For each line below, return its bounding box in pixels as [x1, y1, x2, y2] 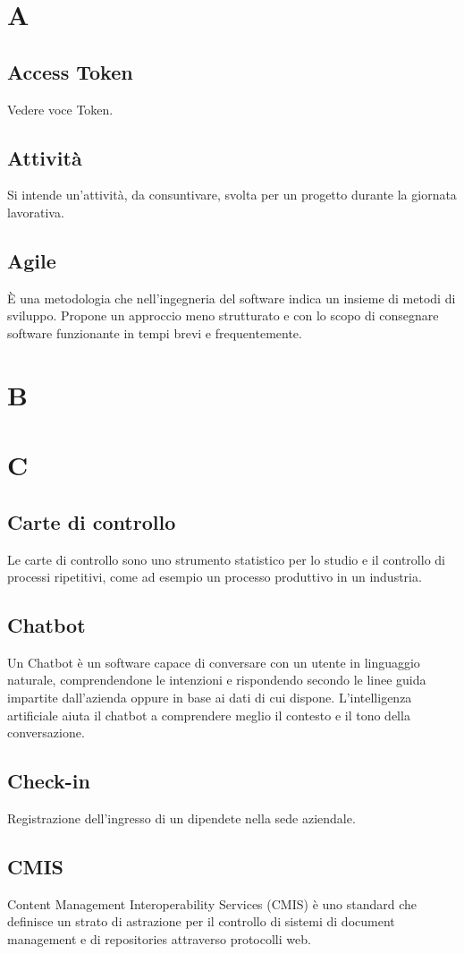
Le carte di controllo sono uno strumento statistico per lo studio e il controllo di [7, 549, 445, 568]
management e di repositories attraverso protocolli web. [7, 930, 311, 949]
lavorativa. [7, 202, 64, 221]
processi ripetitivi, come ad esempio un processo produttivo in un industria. [7, 567, 422, 586]
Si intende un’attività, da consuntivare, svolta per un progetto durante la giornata [7, 185, 457, 204]
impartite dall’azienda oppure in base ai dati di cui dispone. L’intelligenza [7, 688, 412, 707]
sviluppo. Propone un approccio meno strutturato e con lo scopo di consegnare [7, 306, 439, 325]
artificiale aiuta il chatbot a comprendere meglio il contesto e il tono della [7, 705, 410, 724]
